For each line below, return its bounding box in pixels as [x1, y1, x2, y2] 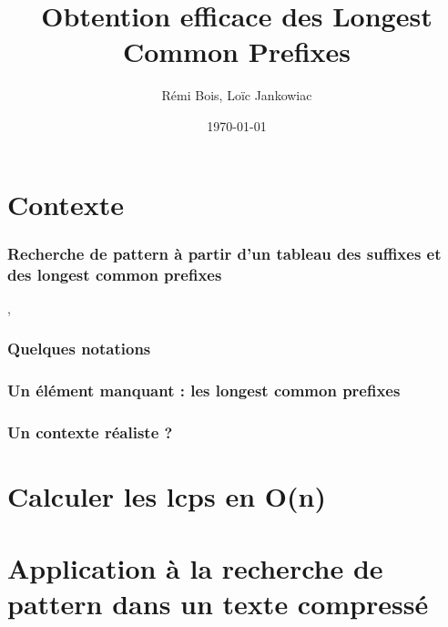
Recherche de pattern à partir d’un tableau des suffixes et [7, 242, 442, 264]
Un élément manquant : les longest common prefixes [7, 379, 401, 402]
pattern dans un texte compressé [7, 584, 429, 622]
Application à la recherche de [7, 549, 383, 586]
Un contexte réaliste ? [7, 421, 173, 444]
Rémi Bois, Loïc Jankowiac [161, 86, 312, 105]
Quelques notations [7, 337, 151, 360]
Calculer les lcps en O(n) [7, 478, 326, 515]
